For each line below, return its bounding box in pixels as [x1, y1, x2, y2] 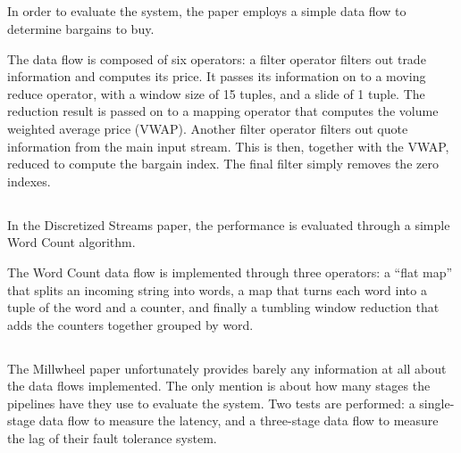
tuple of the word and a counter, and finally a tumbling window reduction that [7, 298, 440, 317]
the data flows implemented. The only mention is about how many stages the [7, 376, 431, 395]
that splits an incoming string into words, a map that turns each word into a [7, 280, 427, 299]
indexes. [7, 171, 51, 190]
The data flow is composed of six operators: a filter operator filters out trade [7, 49, 426, 68]
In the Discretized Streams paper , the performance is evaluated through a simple [7, 215, 450, 234]
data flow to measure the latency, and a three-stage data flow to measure [38, 411, 439, 430]
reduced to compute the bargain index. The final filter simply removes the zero [7, 154, 439, 173]
